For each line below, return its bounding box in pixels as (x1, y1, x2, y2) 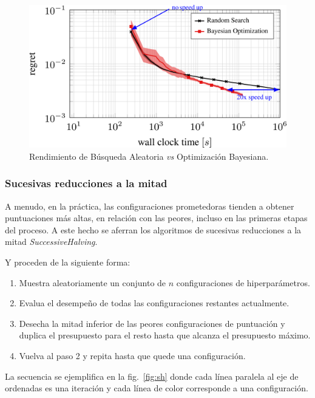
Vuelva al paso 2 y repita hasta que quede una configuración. (19, 349, 246, 362)
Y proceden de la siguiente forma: (5, 255, 130, 268)
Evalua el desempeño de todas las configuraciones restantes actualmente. (19, 297, 290, 309)
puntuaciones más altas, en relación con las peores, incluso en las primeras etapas (5, 211, 308, 224)
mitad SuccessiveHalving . (5, 235, 98, 248)
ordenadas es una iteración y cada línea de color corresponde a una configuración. (5, 382, 308, 394)
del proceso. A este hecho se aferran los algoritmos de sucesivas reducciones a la (5, 223, 302, 236)
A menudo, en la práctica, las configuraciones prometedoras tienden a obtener (5, 199, 294, 212)
